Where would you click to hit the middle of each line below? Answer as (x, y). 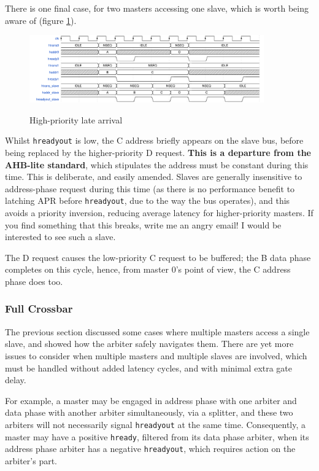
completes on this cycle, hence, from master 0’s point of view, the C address (148, 269)
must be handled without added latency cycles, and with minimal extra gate (149, 368)
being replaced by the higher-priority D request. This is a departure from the (158, 152)
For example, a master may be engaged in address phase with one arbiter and (151, 400)
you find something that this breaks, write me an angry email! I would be (143, 224)
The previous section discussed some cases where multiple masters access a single (157, 331)
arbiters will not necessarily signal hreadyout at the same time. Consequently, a (156, 424)
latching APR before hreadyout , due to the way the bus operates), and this (148, 200)
